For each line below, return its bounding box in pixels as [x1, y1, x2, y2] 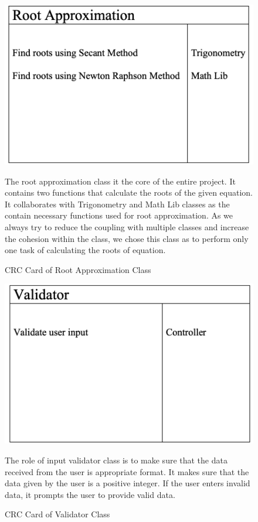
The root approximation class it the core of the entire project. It [5, 175, 236, 187]
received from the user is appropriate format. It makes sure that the [5, 465, 249, 477]
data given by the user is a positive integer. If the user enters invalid [5, 477, 250, 489]
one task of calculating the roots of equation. [5, 244, 166, 256]
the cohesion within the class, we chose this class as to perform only [5, 232, 249, 244]
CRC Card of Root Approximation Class [5, 263, 151, 275]
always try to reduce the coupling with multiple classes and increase [5, 221, 249, 233]
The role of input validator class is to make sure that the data [5, 454, 228, 466]
